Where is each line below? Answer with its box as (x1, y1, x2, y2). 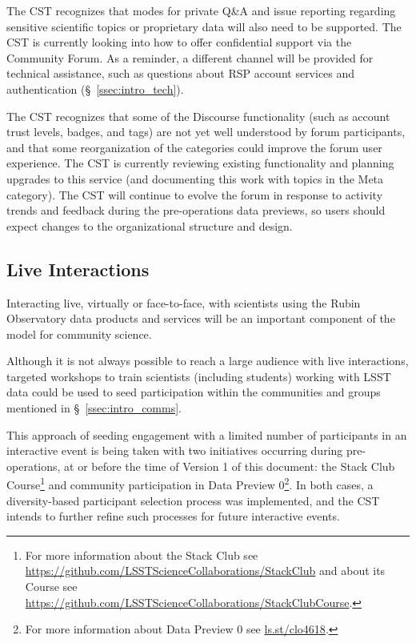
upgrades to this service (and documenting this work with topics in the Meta (6, 170, 384, 187)
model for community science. (6, 325, 152, 342)
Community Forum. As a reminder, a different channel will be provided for (6, 49, 374, 66)
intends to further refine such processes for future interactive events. (6, 508, 340, 524)
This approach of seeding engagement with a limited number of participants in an (6, 426, 407, 443)
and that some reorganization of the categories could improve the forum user (6, 139, 382, 155)
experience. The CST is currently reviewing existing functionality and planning (6, 155, 394, 171)
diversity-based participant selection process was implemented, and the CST (6, 492, 380, 508)
